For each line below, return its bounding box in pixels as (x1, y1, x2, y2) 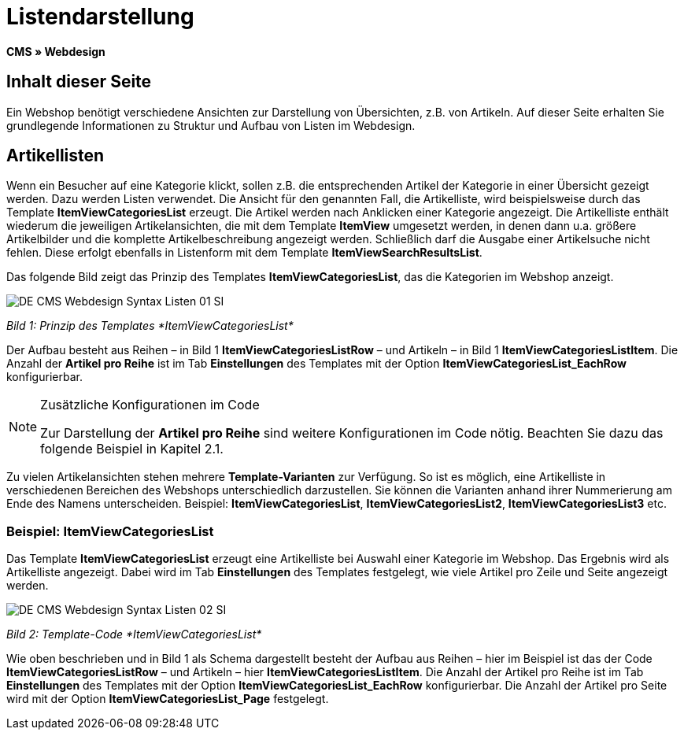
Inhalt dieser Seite (6, 72, 152, 92)
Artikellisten (6, 146, 105, 166)
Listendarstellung (6, 3, 194, 30)
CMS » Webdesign (6, 44, 105, 58)
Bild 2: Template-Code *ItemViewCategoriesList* (6, 627, 262, 642)
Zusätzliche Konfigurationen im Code (40, 397, 260, 413)
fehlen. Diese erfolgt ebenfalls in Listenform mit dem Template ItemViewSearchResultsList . (6, 246, 482, 260)
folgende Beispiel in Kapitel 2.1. (40, 441, 224, 457)
